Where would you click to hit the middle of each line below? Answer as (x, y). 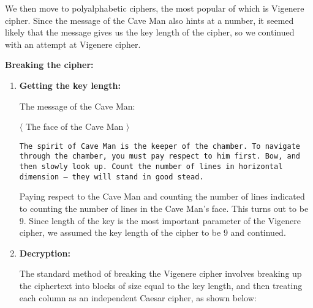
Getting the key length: (70, 85)
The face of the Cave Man (74, 126)
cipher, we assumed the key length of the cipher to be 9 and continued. (153, 232)
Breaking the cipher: (49, 65)
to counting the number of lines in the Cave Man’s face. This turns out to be (164, 208)
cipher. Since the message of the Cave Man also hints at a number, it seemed (149, 20)
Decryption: (45, 253)
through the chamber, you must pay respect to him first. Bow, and (160, 156)
